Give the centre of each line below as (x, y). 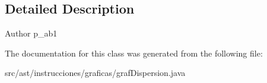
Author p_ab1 (31, 33)
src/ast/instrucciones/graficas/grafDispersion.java (95, 73)
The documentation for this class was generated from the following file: (134, 53)
